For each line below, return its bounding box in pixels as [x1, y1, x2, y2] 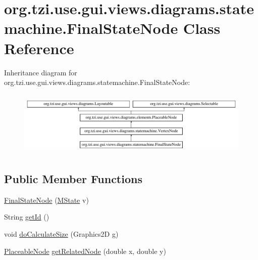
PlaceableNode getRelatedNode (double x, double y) [4, 245, 166, 256]
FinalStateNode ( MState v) [4, 194, 89, 205]
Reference [4, 37, 74, 58]
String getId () [4, 211, 49, 222]
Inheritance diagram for [4, 67, 77, 77]
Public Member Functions [4, 170, 142, 186]
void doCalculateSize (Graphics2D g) [4, 228, 119, 239]
